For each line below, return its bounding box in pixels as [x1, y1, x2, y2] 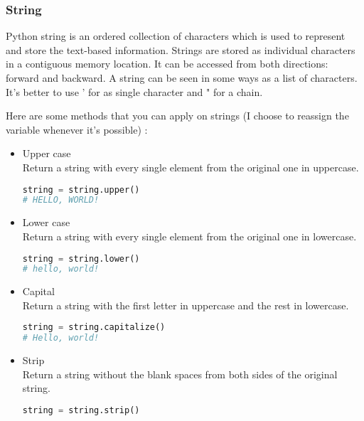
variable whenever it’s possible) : [6, 122, 148, 137]
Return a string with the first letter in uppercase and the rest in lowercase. [22, 297, 349, 312]
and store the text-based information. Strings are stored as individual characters [6, 42, 355, 57]
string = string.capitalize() [22, 322, 166, 333]
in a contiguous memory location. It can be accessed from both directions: [6, 56, 328, 71]
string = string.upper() [22, 184, 140, 195]
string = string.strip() [22, 405, 140, 415]
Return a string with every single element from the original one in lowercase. [22, 228, 357, 243]
